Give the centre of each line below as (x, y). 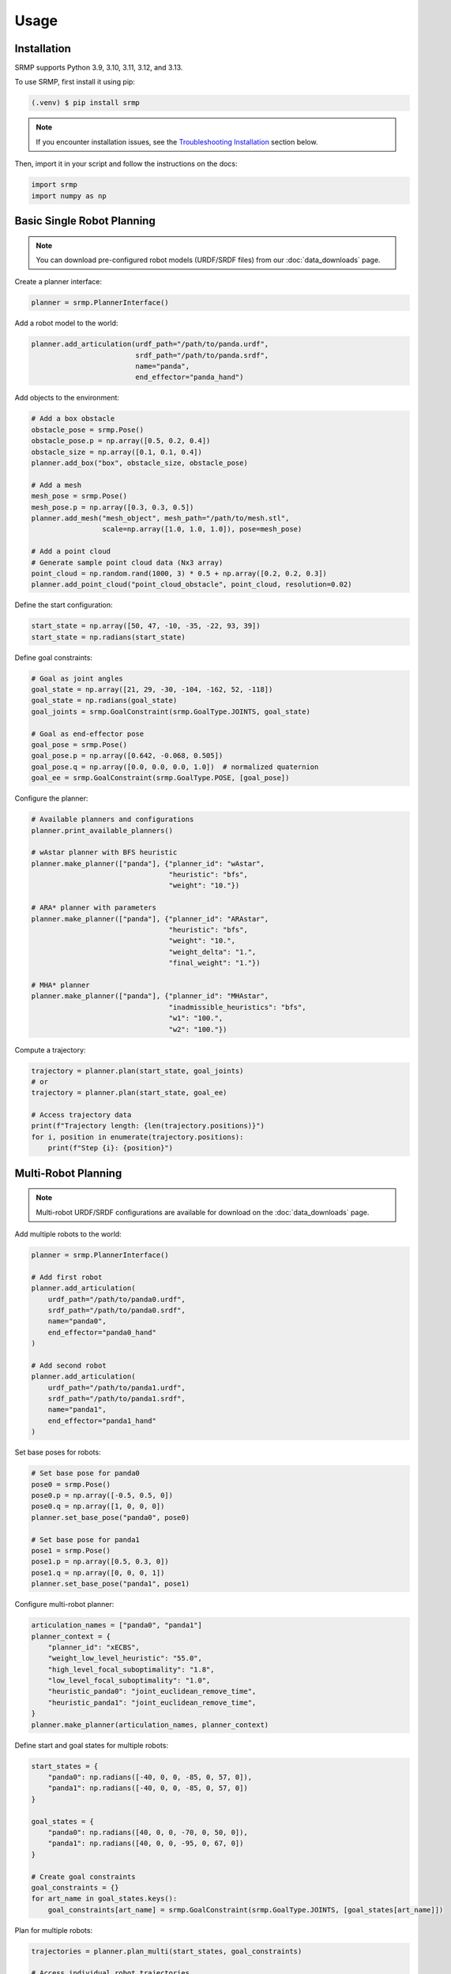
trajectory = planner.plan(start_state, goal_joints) (137, 1071)
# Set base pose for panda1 (85, 1539)
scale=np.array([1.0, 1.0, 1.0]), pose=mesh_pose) (202, 529)
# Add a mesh (56, 485)
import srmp (54, 185)
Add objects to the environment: (67, 398)
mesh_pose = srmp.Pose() (79, 496)
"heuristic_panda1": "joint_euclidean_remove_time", (152, 1702)
